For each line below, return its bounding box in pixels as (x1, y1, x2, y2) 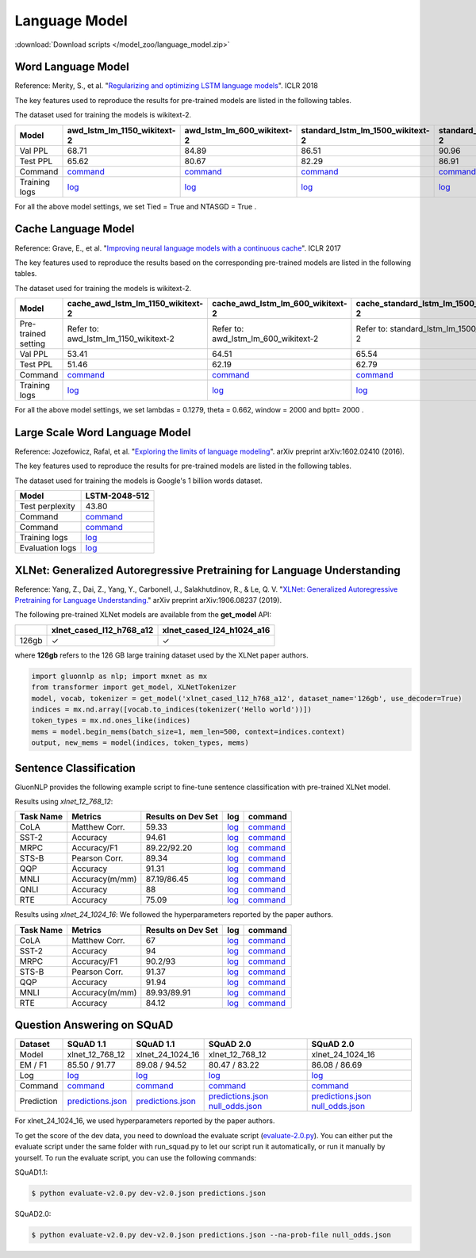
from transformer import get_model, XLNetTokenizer (31, 683, 237, 692)
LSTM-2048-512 (85, 490, 150, 501)
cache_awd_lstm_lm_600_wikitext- (211, 298, 347, 309)
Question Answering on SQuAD (14, 1018, 174, 1032)
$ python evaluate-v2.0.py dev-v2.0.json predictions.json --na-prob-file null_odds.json (31, 1230, 392, 1239)
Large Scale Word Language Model (14, 425, 191, 439)
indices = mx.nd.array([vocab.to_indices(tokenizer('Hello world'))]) (31, 705, 313, 714)
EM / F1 (19, 1060, 48, 1071)
